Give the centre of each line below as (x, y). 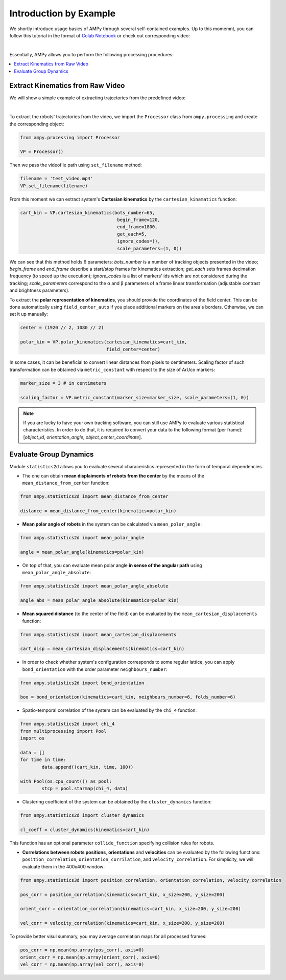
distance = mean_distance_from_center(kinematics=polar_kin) (98, 511)
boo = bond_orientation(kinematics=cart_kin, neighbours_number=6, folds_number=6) (128, 697)
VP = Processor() (42, 152)
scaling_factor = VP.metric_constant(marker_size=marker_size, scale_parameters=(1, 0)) (135, 397)
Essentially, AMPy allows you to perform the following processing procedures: (91, 54)
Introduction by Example (63, 13)
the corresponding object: (37, 124)
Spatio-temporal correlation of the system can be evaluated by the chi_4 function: (110, 710)
